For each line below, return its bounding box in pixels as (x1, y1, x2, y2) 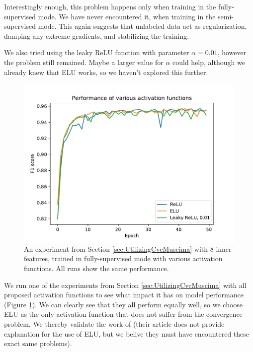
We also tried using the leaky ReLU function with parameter (4, 47, 189, 58)
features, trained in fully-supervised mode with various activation (24, 253, 223, 264)
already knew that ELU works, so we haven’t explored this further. (4, 67, 208, 77)
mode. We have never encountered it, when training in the (38, 11, 216, 21)
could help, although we (172, 57, 245, 67)
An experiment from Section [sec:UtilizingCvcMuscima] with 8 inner (24, 243, 232, 254)
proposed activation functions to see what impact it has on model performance (4, 289, 244, 300)
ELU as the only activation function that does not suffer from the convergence (4, 309, 243, 319)
